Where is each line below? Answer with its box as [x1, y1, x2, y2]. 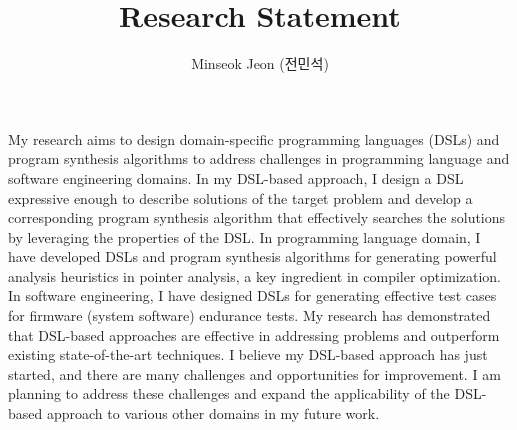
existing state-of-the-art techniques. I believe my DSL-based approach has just [8, 344, 488, 365]
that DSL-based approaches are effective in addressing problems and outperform [8, 324, 500, 345]
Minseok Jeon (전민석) [191, 53, 329, 74]
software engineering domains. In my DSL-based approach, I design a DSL [8, 167, 464, 188]
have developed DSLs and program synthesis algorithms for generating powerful [8, 246, 497, 267]
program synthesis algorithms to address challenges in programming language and [8, 148, 510, 169]
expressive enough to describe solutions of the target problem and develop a [8, 187, 473, 208]
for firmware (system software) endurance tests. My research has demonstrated [8, 305, 491, 326]
